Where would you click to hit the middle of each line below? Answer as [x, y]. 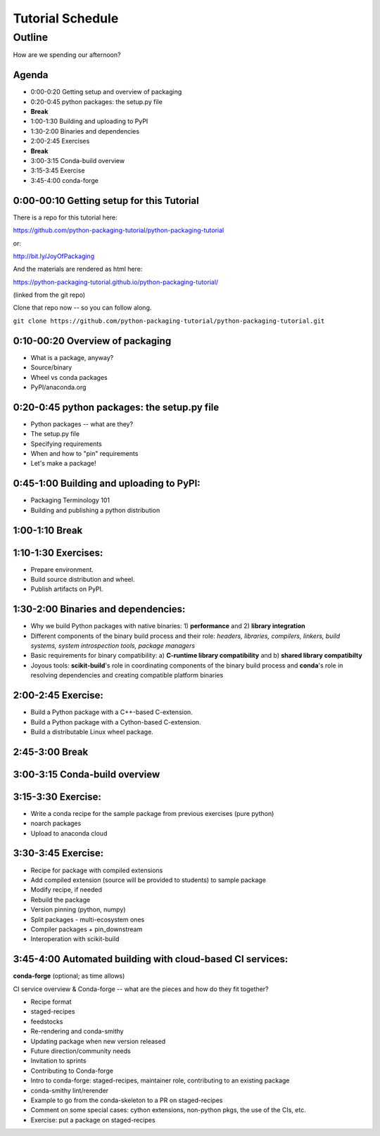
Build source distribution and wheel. [83, 579]
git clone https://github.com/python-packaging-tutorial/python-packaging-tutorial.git [169, 321]
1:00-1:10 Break [48, 530]
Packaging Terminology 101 [70, 500]
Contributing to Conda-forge [72, 1071]
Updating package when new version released [98, 1041]
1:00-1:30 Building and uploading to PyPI [89, 121]
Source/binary [51, 368]
